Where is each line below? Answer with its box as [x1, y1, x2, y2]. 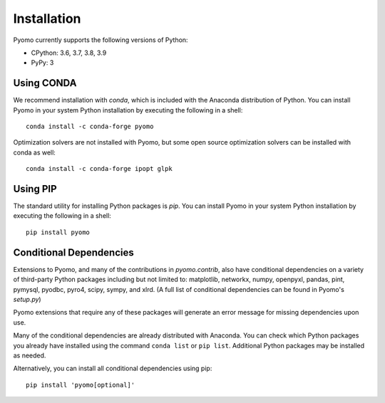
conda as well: [13, 148, 56, 157]
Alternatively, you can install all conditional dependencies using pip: [13, 364, 212, 373]
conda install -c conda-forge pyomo [26, 122, 154, 131]
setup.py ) [13, 295, 42, 303]
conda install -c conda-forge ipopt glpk [26, 164, 173, 173]
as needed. [13, 351, 46, 360]
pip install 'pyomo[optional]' [26, 381, 135, 389]
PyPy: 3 [31, 58, 54, 67]
